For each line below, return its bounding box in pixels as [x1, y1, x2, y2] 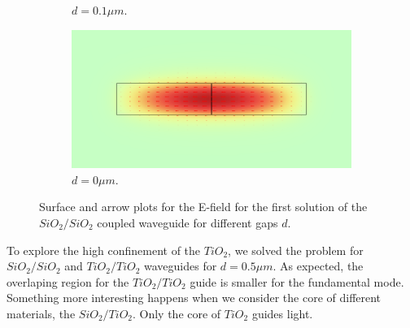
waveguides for [144, 257, 217, 274]
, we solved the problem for [228, 241, 364, 258]
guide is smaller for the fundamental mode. [190, 273, 404, 290]
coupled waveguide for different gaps [97, 214, 278, 231]
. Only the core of [133, 304, 221, 322]
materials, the [7, 304, 76, 322]
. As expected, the [273, 257, 364, 274]
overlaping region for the [7, 273, 129, 290]
